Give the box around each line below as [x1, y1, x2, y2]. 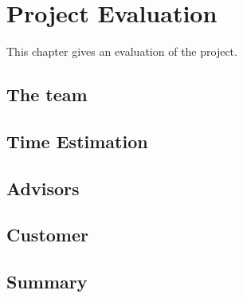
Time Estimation [6, 128, 148, 153]
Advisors [6, 175, 80, 200]
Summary [6, 269, 88, 294]
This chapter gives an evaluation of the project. [6, 43, 237, 60]
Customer [6, 222, 89, 247]
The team [6, 82, 88, 107]
